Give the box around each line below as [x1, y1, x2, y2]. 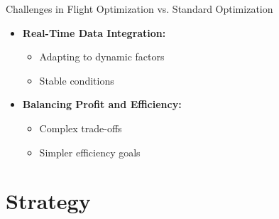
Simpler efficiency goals [39, 144, 141, 159]
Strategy [6, 186, 91, 215]
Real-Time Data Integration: [22, 25, 166, 40]
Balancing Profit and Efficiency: [22, 97, 182, 112]
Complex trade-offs [39, 120, 122, 135]
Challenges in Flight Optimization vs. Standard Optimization [6, 1, 273, 16]
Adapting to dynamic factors [39, 49, 165, 64]
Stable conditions [39, 73, 114, 87]
